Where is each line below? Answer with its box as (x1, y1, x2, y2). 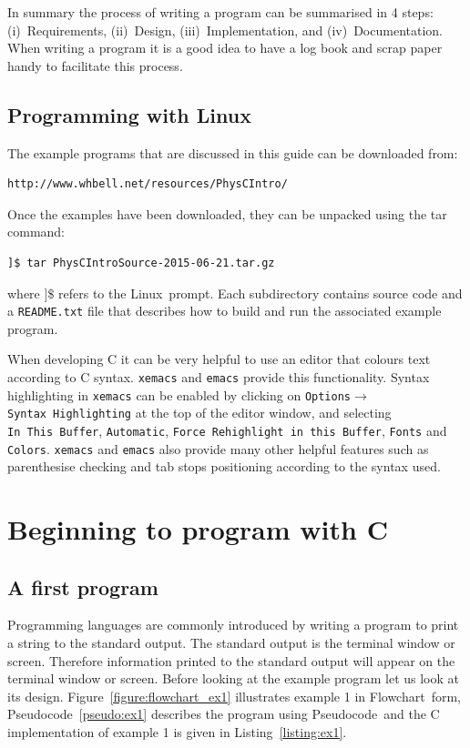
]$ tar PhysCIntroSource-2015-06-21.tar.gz (7, 256, 275, 269)
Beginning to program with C (7, 510, 388, 548)
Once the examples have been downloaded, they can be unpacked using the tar (7, 204, 447, 223)
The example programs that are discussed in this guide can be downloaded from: (7, 143, 458, 162)
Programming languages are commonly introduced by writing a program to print (7, 615, 459, 634)
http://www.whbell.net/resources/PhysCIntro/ (7, 177, 288, 191)
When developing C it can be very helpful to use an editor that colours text (7, 349, 431, 369)
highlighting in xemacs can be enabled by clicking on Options (7, 385, 352, 404)
